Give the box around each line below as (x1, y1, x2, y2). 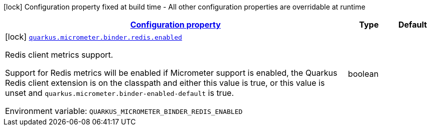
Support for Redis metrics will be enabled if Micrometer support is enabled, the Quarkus (5, 68, 338, 78)
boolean (348, 69, 379, 79)
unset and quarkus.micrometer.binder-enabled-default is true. (5, 88, 234, 98)
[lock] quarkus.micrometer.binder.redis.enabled (5, 32, 182, 42)
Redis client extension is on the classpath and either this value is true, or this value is (5, 78, 325, 88)
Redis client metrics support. (5, 50, 113, 60)
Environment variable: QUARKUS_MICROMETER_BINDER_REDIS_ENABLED (5, 106, 243, 116)
